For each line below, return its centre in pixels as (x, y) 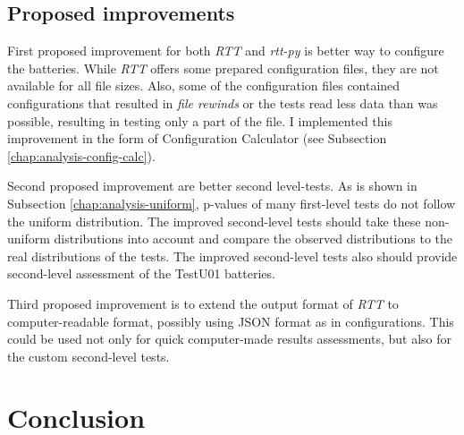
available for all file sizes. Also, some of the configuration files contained (204, 85)
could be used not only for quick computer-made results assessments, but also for (230, 339)
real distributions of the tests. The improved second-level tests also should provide (232, 256)
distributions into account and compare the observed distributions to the (253, 239)
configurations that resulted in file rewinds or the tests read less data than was (223, 102)
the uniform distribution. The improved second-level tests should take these (214, 221)
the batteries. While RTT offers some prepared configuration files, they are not (223, 68)
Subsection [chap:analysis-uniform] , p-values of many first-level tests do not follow (232, 203)
